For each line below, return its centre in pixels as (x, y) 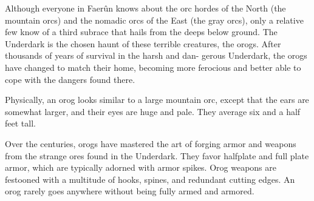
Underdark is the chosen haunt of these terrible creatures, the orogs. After (143, 43)
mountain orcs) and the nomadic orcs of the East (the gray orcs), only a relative (154, 20)
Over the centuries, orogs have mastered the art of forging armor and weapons (151, 143)
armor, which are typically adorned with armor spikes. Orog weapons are (141, 167)
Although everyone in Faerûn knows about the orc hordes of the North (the (145, 8)
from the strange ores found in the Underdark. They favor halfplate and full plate (157, 155)
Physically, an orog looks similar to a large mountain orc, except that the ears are (157, 100)
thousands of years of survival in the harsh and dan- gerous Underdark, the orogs (156, 55)
